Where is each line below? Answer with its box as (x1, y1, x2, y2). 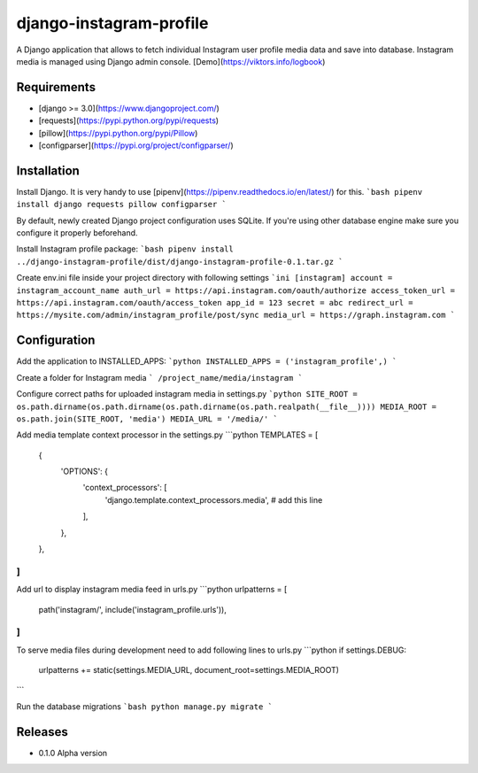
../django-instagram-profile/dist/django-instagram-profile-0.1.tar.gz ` (16, 257, 344, 267)
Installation (16, 163, 80, 178)
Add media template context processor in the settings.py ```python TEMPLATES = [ (16, 429, 319, 440)
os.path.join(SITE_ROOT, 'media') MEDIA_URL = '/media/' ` (16, 414, 279, 424)
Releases (16, 724, 68, 739)
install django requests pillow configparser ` (16, 199, 227, 210)
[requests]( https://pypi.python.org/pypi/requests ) (38, 115, 220, 126)
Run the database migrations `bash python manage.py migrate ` (16, 700, 274, 712)
